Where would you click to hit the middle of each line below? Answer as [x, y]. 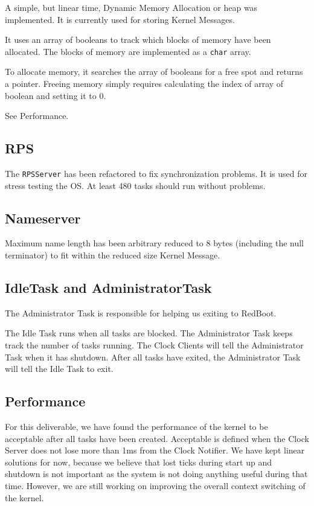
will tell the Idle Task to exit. [59, 369]
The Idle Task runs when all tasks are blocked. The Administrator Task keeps [149, 333]
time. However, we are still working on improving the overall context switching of [155, 485]
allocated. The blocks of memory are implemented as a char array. [128, 51]
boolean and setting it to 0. [56, 95]
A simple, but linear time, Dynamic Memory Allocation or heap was [131, 7]
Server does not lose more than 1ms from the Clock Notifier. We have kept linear [155, 450]
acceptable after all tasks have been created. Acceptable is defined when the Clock [157, 438]
